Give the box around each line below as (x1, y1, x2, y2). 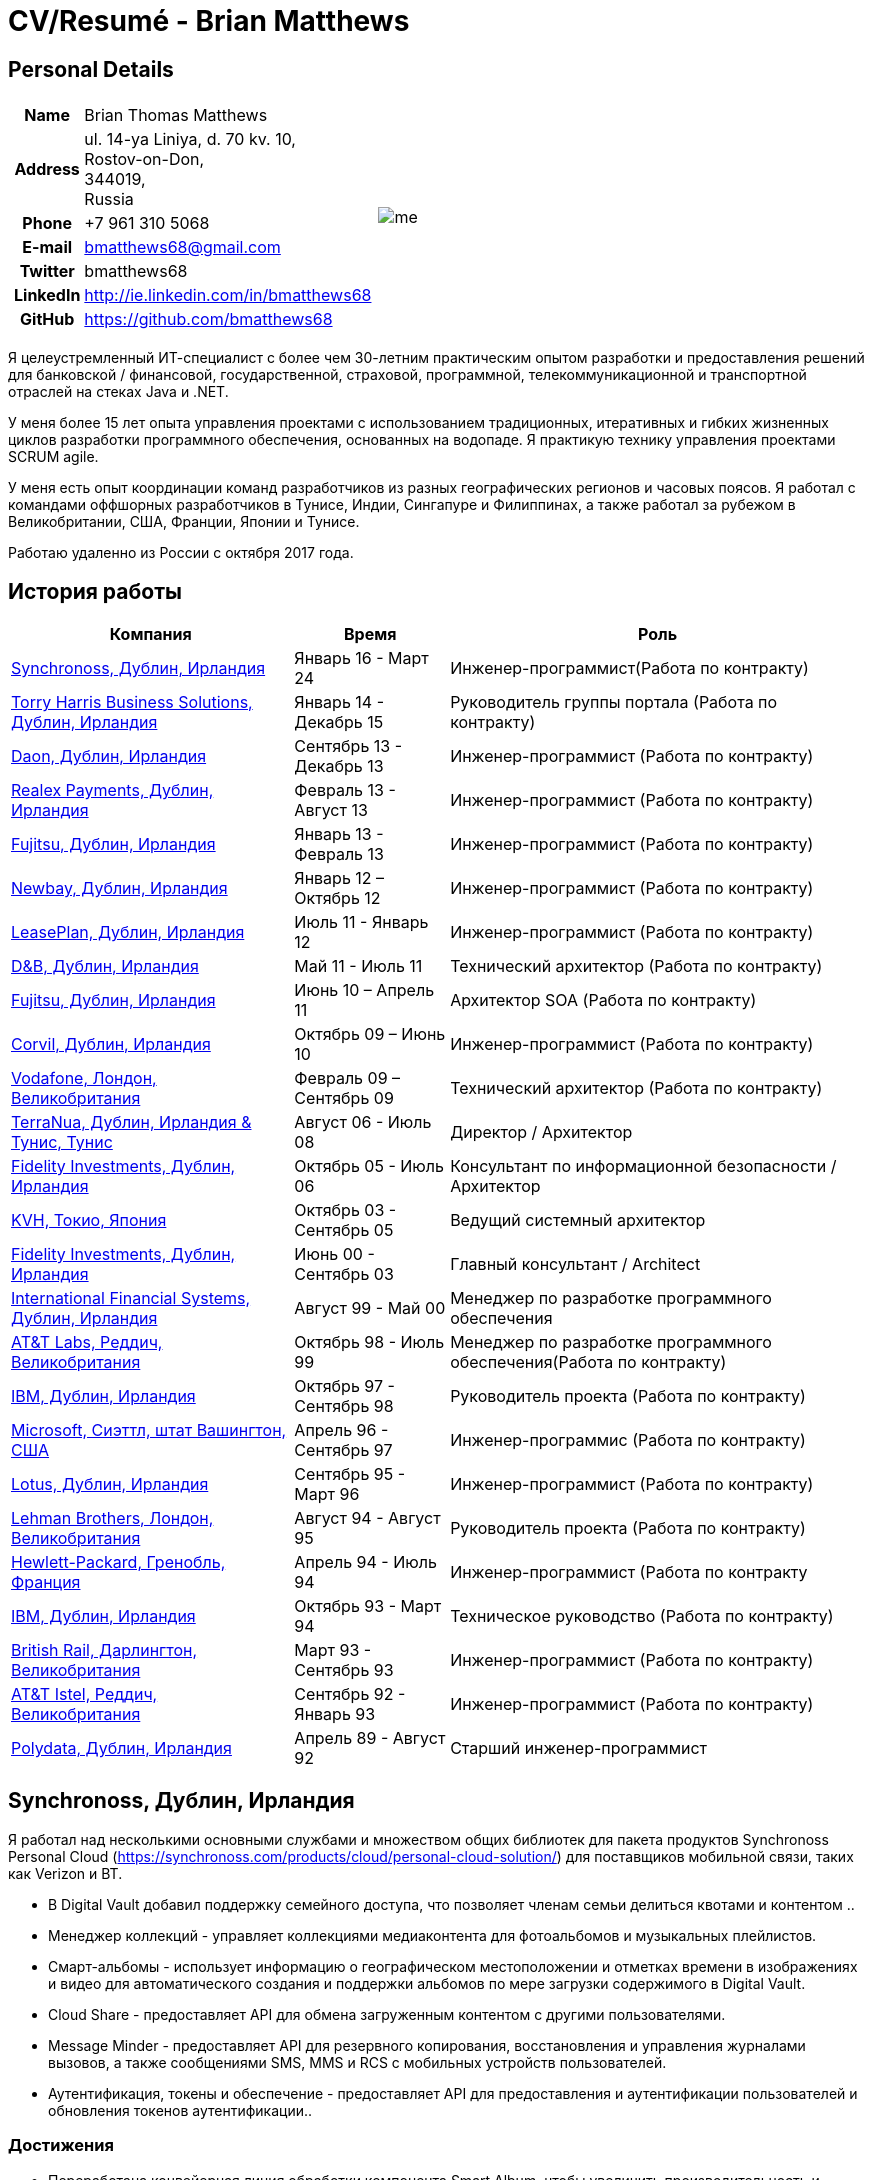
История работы (8, 578, 182, 604)
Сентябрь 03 (294, 1264, 394, 1285)
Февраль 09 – (294, 1068, 401, 1089)
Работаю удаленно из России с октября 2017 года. (8, 544, 354, 562)
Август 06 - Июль (294, 1112, 432, 1133)
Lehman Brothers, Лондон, (11, 1508, 214, 1529)
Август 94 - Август (294, 1508, 441, 1529)
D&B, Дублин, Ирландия (11, 956, 199, 977)
